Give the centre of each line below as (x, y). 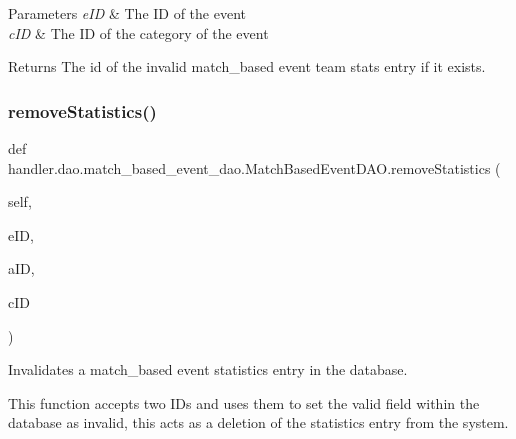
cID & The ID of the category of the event (138, 32)
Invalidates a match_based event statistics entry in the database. (208, 369)
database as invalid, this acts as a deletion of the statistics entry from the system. (258, 422)
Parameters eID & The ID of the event (127, 13)
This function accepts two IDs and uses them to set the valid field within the (244, 402)
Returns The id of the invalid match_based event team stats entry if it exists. (247, 66)
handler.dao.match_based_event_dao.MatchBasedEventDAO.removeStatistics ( (254, 167)
